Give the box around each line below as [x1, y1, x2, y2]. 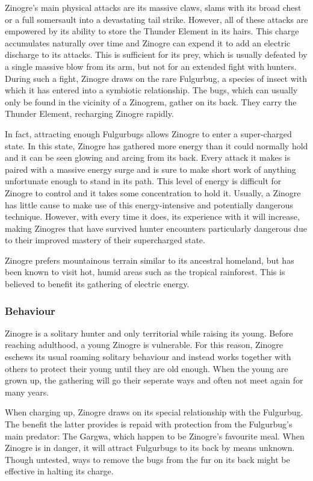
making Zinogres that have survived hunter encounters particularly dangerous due [5, 222, 307, 234]
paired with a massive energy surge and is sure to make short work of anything [5, 163, 296, 175]
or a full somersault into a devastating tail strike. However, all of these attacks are [5, 13, 308, 25]
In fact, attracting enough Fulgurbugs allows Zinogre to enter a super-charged [5, 127, 292, 140]
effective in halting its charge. [5, 465, 114, 477]
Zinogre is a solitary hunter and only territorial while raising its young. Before [5, 326, 293, 339]
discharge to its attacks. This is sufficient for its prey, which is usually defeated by [5, 48, 308, 61]
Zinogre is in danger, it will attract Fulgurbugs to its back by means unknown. [5, 441, 295, 454]
